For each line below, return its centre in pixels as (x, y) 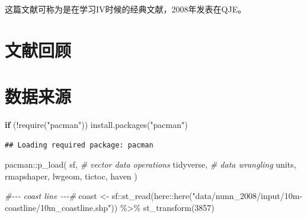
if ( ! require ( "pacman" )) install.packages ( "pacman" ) (96, 125)
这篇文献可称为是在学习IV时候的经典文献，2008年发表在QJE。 (126, 9)
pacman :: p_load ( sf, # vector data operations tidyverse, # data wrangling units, (151, 164)
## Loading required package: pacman (79, 145)
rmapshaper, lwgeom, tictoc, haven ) (71, 176)
